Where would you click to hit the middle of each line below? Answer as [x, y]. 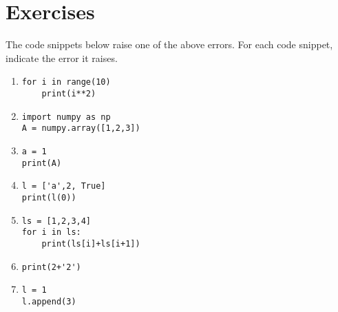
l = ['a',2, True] [64, 186]
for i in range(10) [66, 82]
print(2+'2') [51, 267]
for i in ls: [51, 232]
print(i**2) [69, 93]
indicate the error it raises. [62, 58]
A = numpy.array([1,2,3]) [81, 128]
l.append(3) [49, 301]
